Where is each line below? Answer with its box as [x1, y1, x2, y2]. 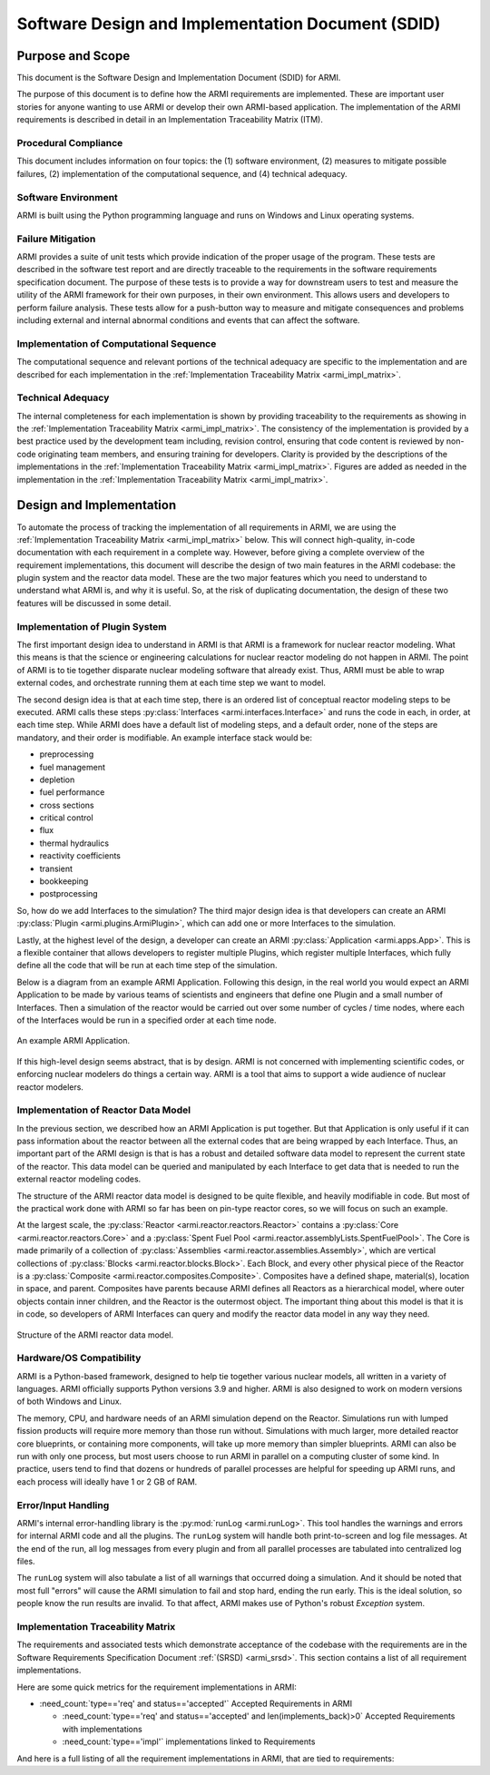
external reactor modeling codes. [16, 1173, 142, 1184]
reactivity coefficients [39, 850, 122, 861]
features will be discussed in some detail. [16, 597, 171, 608]
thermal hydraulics [39, 838, 109, 848]
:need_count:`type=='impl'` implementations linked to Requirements [62, 1736, 316, 1747]
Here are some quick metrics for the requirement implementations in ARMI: [16, 1682, 297, 1692]
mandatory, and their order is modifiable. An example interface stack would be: [16, 731, 313, 743]
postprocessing [39, 888, 99, 899]
